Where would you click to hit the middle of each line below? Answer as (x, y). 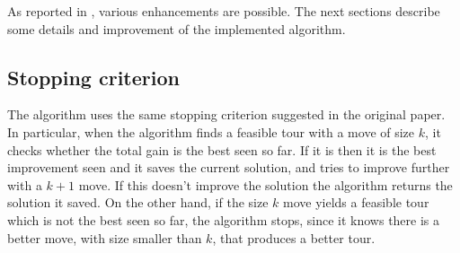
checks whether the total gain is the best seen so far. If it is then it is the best (222, 149)
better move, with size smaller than (105, 237)
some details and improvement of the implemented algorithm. (177, 28)
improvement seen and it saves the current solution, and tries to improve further (229, 167)
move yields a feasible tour (356, 202)
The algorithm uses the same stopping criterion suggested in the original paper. (226, 114)
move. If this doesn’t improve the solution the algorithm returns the (265, 184)
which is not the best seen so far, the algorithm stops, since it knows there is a (224, 219)
